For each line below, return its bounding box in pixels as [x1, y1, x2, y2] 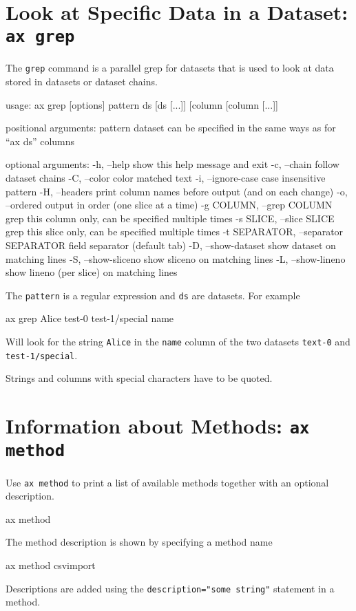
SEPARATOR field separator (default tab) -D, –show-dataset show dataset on [6, 238, 336, 253]
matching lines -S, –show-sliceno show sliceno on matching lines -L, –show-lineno [6, 251, 346, 266]
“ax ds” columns [6, 133, 75, 148]
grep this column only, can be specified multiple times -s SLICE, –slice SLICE [6, 211, 335, 225]
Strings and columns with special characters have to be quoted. [6, 371, 273, 385]
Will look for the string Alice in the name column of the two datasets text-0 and [6, 334, 350, 349]
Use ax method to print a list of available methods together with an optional [6, 475, 329, 489]
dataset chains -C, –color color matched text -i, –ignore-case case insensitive [6, 171, 326, 185]
